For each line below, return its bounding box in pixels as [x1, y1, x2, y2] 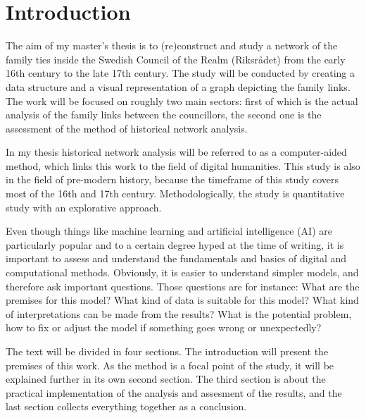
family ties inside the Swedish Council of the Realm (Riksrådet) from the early [6, 51, 346, 66]
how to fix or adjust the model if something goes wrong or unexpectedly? [6, 320, 322, 335]
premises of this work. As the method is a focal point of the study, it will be [6, 357, 334, 372]
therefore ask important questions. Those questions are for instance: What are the [6, 278, 360, 293]
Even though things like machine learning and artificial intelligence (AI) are [6, 223, 332, 238]
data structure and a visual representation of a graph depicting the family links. [6, 79, 351, 94]
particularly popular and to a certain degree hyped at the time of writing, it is [6, 237, 344, 252]
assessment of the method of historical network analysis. [6, 121, 248, 135]
